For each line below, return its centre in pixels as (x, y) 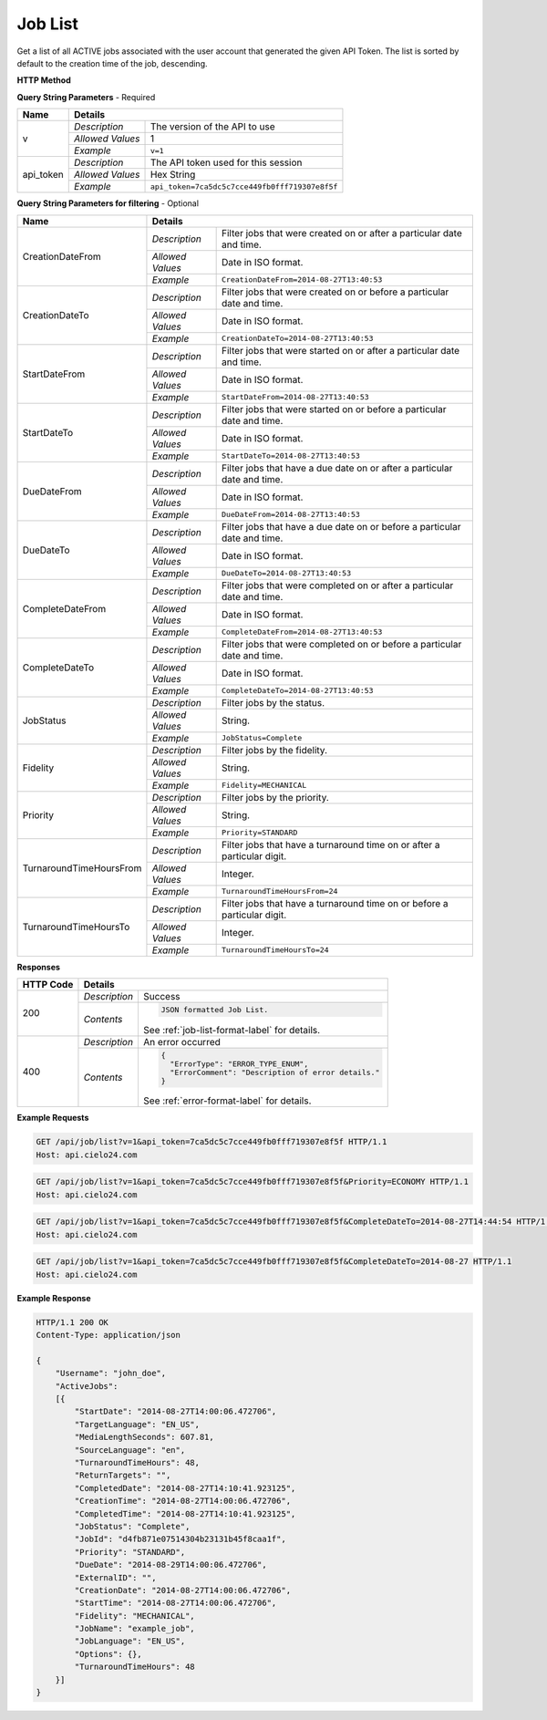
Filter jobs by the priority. (276, 797)
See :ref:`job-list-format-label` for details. (232, 1030)
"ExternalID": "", (115, 1577)
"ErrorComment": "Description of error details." (275, 1072)
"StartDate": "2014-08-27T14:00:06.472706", (175, 1412)
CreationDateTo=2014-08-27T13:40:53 (298, 338)
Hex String (173, 175)
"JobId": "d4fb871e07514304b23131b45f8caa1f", (180, 1539)
